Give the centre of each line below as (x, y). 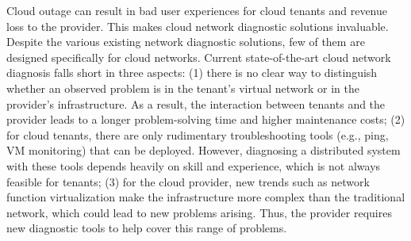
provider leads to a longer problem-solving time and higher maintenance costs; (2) (206, 119)
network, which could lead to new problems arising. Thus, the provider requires (199, 212)
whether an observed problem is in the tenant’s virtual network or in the (183, 88)
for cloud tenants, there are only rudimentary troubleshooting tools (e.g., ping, (198, 134)
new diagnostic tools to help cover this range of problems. (147, 228)
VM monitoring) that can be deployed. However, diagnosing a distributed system (204, 150)
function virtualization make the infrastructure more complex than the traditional (206, 197)
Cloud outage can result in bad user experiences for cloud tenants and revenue (197, 10)
